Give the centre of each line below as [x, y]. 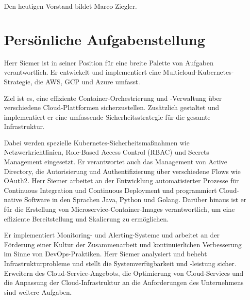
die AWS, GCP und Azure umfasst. [87, 81]
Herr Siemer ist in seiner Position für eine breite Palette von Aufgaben [109, 62]
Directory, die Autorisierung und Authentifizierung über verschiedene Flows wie [122, 171]
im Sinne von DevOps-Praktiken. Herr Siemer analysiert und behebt [106, 254]
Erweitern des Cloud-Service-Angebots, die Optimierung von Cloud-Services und [124, 273]
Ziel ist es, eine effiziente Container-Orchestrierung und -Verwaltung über [113, 98]
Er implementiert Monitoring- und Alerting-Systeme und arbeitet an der [112, 235]
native [13, 199]
